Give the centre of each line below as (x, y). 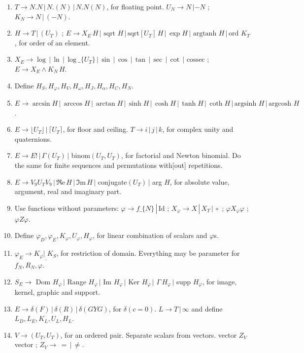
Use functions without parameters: (67, 208)
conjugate (112, 181)
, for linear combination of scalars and (150, 235)
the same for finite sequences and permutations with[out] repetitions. (118, 165)
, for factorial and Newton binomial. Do (181, 155)
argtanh (205, 34)
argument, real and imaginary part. (68, 191)
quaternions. (33, 138)
